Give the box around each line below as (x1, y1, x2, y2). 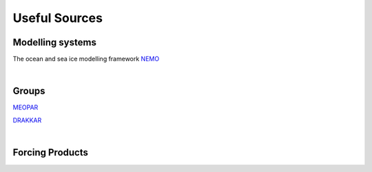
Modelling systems (12, 36, 96, 48)
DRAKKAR (12, 116, 42, 124)
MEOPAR (12, 103, 39, 111)
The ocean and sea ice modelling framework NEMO (12, 55, 160, 63)
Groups (12, 85, 45, 97)
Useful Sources (12, 10, 103, 25)
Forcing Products (12, 147, 89, 158)
